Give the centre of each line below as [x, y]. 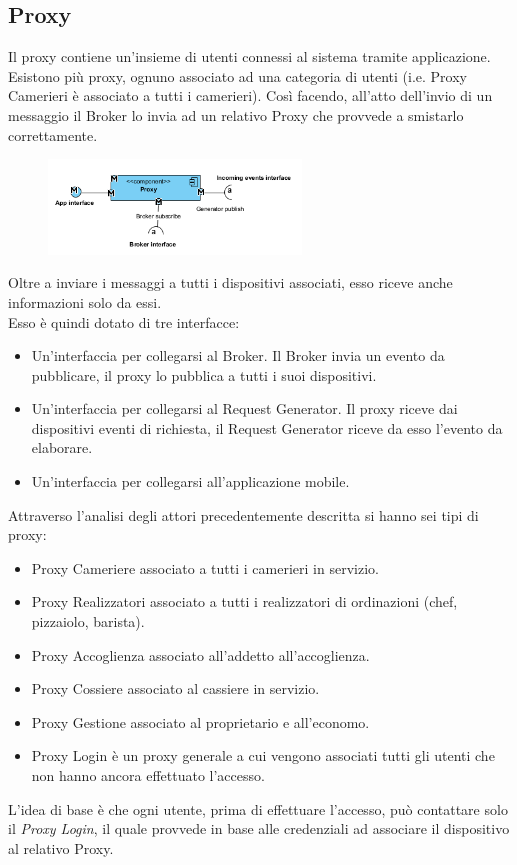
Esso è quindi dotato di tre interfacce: [124, 321]
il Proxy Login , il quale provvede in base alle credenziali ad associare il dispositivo [259, 828]
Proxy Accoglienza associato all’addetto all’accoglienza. [200, 654]
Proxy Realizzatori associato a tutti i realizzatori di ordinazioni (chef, [244, 601]
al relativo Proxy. [61, 847]
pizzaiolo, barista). [88, 621]
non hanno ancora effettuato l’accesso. [148, 775]
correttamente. [53, 134]
